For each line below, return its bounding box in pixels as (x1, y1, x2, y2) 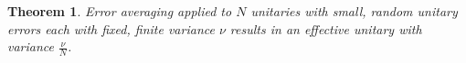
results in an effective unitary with (229, 19, 422, 38)
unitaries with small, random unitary (250, 2, 458, 20)
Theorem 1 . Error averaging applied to (7, 2, 232, 20)
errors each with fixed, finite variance (7, 19, 215, 38)
